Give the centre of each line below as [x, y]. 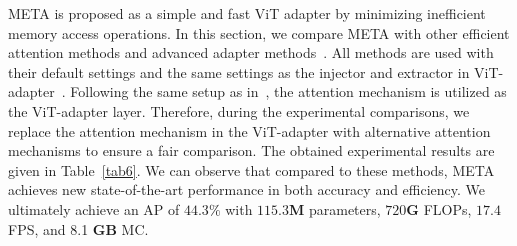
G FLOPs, [439, 208]
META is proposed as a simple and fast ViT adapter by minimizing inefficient [247, 13]
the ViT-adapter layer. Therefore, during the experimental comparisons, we [239, 110]
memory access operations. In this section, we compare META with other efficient [259, 32]
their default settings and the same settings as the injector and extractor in [239, 71]
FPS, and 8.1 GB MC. [78, 228]
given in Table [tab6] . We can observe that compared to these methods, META [251, 169]
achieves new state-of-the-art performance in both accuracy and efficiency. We [247, 189]
